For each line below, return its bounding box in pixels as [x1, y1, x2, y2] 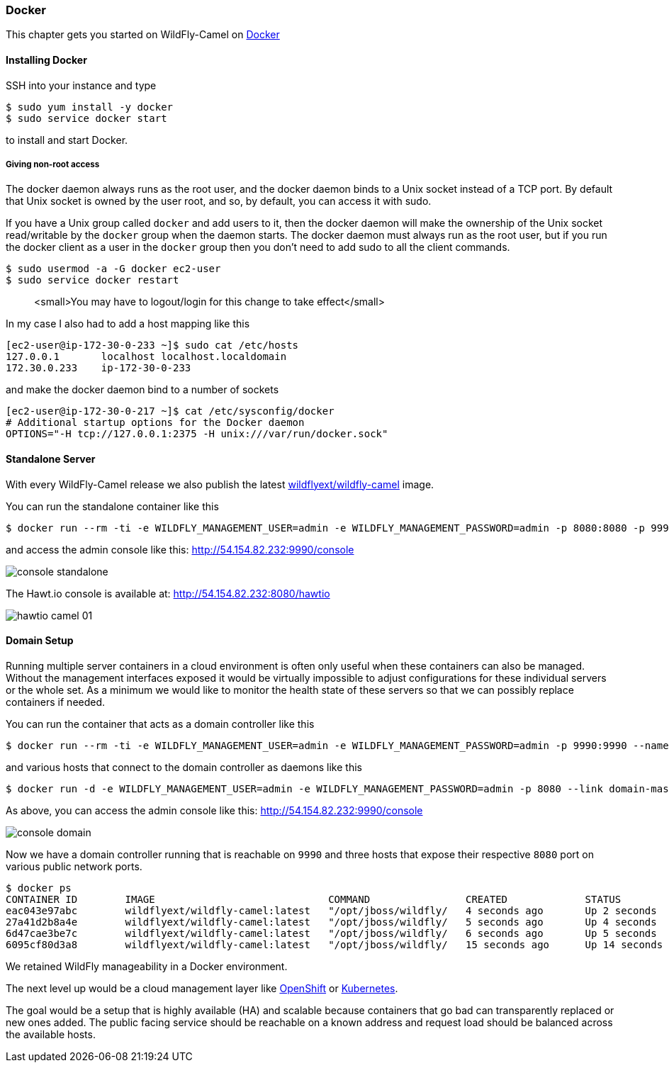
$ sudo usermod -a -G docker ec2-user [6, 263, 221, 275]
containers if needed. [6, 695, 106, 708]
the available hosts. [6, 1028, 96, 1040]
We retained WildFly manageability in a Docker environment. [6, 960, 288, 972]
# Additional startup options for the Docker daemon [6, 417, 305, 429]
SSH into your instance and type [6, 79, 157, 91]
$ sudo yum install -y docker [6, 101, 174, 113]
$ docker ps [6, 882, 72, 894]
